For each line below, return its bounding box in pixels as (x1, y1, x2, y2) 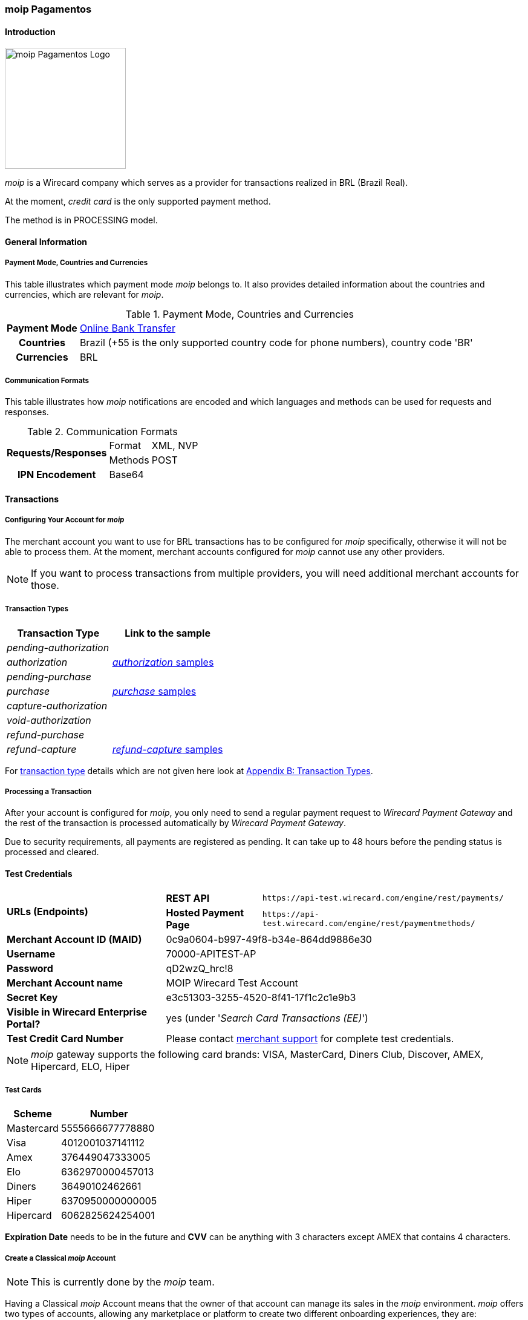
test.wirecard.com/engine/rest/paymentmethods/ (262, 918, 475, 928)
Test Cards (5, 1085, 42, 1094)
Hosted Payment (166, 906, 244, 919)
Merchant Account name (7, 976, 123, 989)
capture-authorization (7, 699, 108, 712)
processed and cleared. (5, 847, 99, 858)
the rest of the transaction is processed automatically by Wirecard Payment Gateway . (5, 818, 347, 829)
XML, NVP (151, 439, 198, 452)
